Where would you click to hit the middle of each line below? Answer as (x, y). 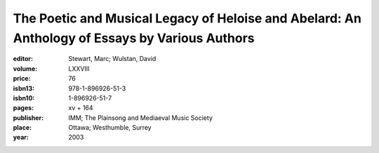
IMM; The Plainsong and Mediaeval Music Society (141, 118)
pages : (24, 108)
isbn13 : (24, 88)
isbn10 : (24, 98)
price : (22, 79)
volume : (25, 68)
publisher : (28, 118)
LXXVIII (79, 68)
